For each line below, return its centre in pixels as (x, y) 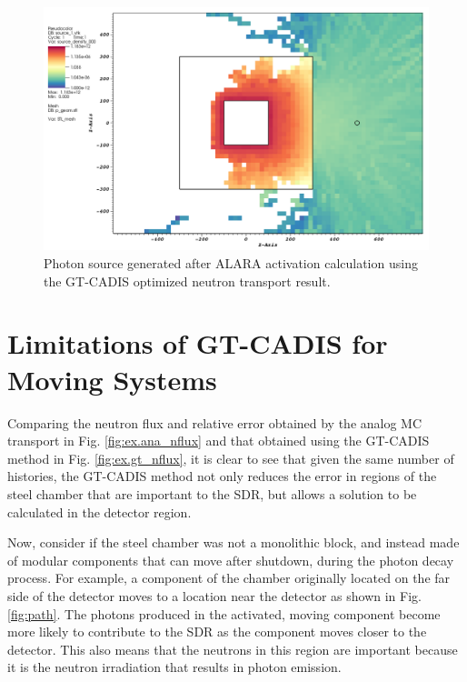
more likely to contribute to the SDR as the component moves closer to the (217, 632)
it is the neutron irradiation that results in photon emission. (174, 667)
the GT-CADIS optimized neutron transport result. (187, 281)
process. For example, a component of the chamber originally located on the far (229, 578)
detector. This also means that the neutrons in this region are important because (233, 649)
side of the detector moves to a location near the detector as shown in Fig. (214, 595)
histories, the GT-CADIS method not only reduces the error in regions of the (222, 476)
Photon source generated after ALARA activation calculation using (231, 263)
